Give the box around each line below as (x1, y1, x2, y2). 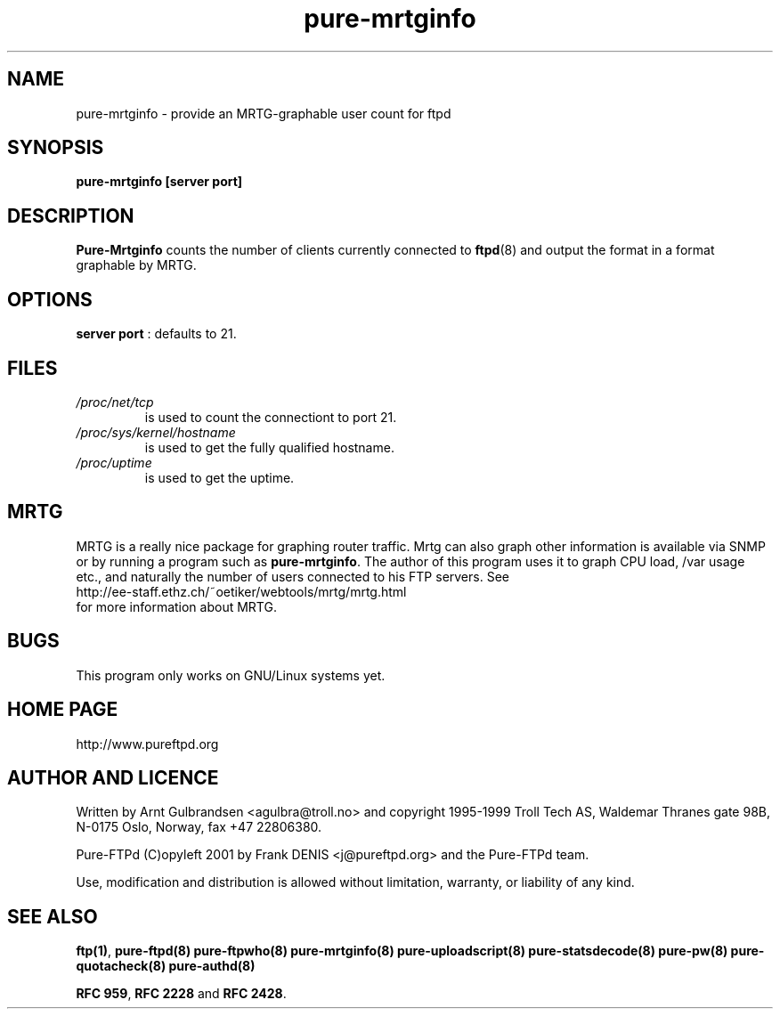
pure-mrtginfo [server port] (76, 174, 243, 190)
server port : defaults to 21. (76, 326, 237, 342)
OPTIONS (7, 288, 93, 311)
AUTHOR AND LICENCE (7, 766, 219, 789)
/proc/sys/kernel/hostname (76, 424, 236, 440)
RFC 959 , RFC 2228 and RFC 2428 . (76, 986, 287, 1002)
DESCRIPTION (7, 204, 134, 227)
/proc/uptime (76, 454, 152, 470)
